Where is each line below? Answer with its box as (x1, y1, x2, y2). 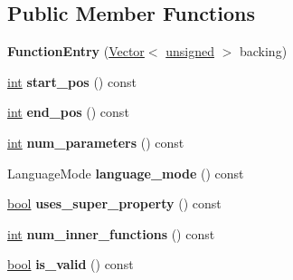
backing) (239, 42, 288, 61)
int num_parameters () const (7, 132, 184, 151)
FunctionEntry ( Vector (7, 42, 145, 61)
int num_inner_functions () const (7, 224, 215, 243)
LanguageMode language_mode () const (7, 163, 244, 182)
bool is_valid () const (7, 255, 134, 274)
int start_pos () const (7, 72, 137, 91)
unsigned (165, 42, 214, 61)
